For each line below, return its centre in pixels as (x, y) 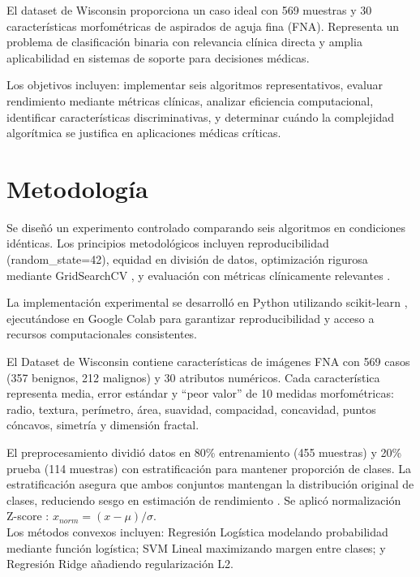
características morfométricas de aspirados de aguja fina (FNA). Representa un (203, 26)
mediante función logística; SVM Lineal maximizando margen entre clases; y (196, 547)
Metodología (77, 188)
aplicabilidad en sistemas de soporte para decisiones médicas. (158, 57)
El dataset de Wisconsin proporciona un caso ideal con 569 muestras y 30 (189, 10)
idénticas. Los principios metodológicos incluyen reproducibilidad (168, 243)
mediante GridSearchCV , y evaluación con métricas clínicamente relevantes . (199, 275)
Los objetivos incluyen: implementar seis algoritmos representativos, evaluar (195, 85)
